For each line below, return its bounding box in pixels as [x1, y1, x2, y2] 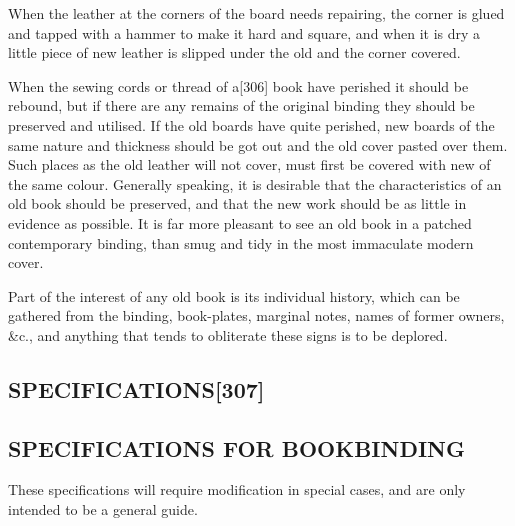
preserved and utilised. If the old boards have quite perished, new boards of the [8, 114, 495, 135]
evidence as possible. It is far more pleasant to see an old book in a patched [8, 212, 472, 233]
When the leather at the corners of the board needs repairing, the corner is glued [8, 3, 505, 23]
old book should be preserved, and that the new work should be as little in [8, 193, 467, 214]
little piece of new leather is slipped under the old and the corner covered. [8, 42, 461, 63]
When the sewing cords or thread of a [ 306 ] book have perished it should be [8, 75, 469, 96]
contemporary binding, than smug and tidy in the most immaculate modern [8, 232, 474, 253]
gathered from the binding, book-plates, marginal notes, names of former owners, [8, 305, 505, 326]
